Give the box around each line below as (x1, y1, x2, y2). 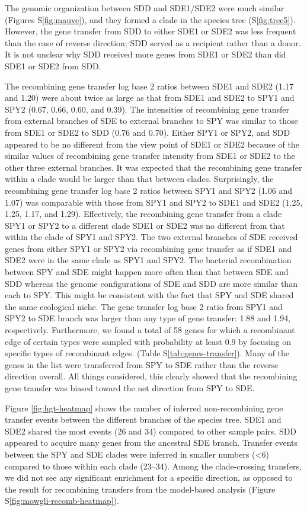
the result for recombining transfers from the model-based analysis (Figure (5, 483, 276, 495)
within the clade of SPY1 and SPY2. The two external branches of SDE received (5, 231, 298, 243)
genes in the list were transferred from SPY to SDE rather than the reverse (5, 358, 279, 371)
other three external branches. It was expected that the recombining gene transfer (5, 161, 302, 173)
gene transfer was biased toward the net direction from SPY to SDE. (5, 382, 255, 394)
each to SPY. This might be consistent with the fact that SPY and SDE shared (5, 289, 294, 301)
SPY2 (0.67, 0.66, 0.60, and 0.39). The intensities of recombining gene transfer (5, 103, 290, 115)
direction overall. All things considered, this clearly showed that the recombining (5, 370, 298, 382)
